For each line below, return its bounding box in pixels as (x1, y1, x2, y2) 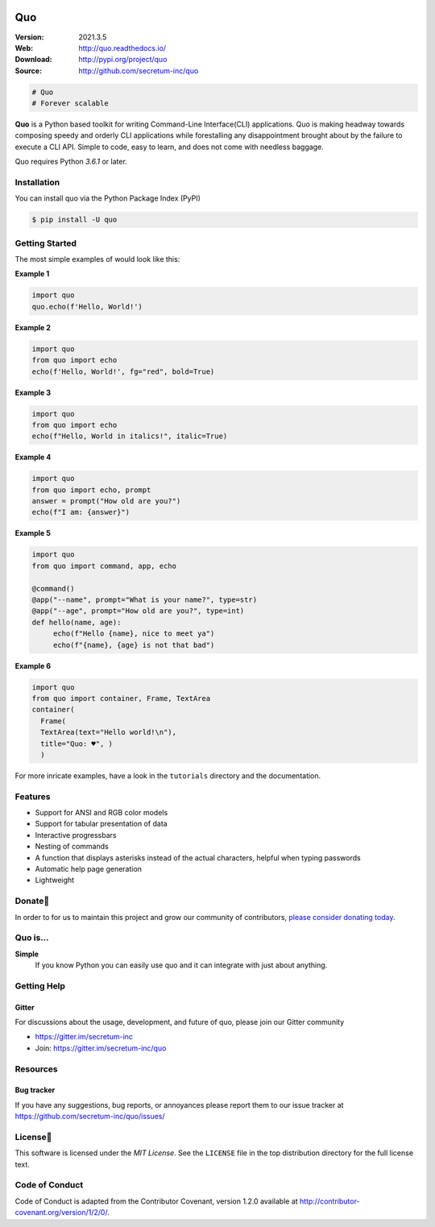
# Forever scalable (31, 99, 109, 108)
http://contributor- (299, 1196, 360, 1206)
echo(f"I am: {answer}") (31, 508, 130, 517)
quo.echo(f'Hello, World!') (31, 302, 143, 311)
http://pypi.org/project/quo (78, 55, 168, 64)
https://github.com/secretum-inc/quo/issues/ (14, 1112, 165, 1121)
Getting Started (14, 238, 77, 249)
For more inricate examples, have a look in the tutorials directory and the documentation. (14, 770, 321, 781)
